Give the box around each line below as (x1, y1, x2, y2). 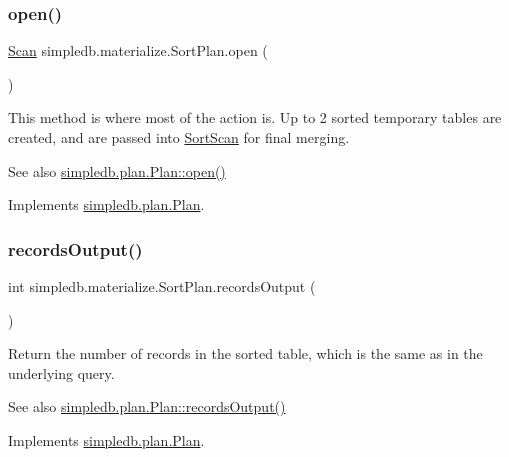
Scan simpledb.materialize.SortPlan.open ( (8, 40, 268, 61)
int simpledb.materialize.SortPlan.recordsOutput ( (8, 276, 316, 296)
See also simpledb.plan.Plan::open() (8, 160, 226, 181)
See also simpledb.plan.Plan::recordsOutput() (8, 396, 286, 417)
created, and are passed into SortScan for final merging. (8, 127, 350, 147)
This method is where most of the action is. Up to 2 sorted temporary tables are (8, 107, 502, 128)
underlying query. (8, 362, 115, 383)
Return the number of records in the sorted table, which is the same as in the (8, 343, 483, 364)
